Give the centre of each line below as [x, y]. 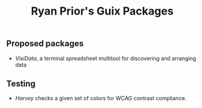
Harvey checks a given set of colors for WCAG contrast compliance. [101, 98]
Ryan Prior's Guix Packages [102, 11]
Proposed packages [45, 44]
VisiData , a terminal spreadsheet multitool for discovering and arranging [106, 58]
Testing [21, 84]
